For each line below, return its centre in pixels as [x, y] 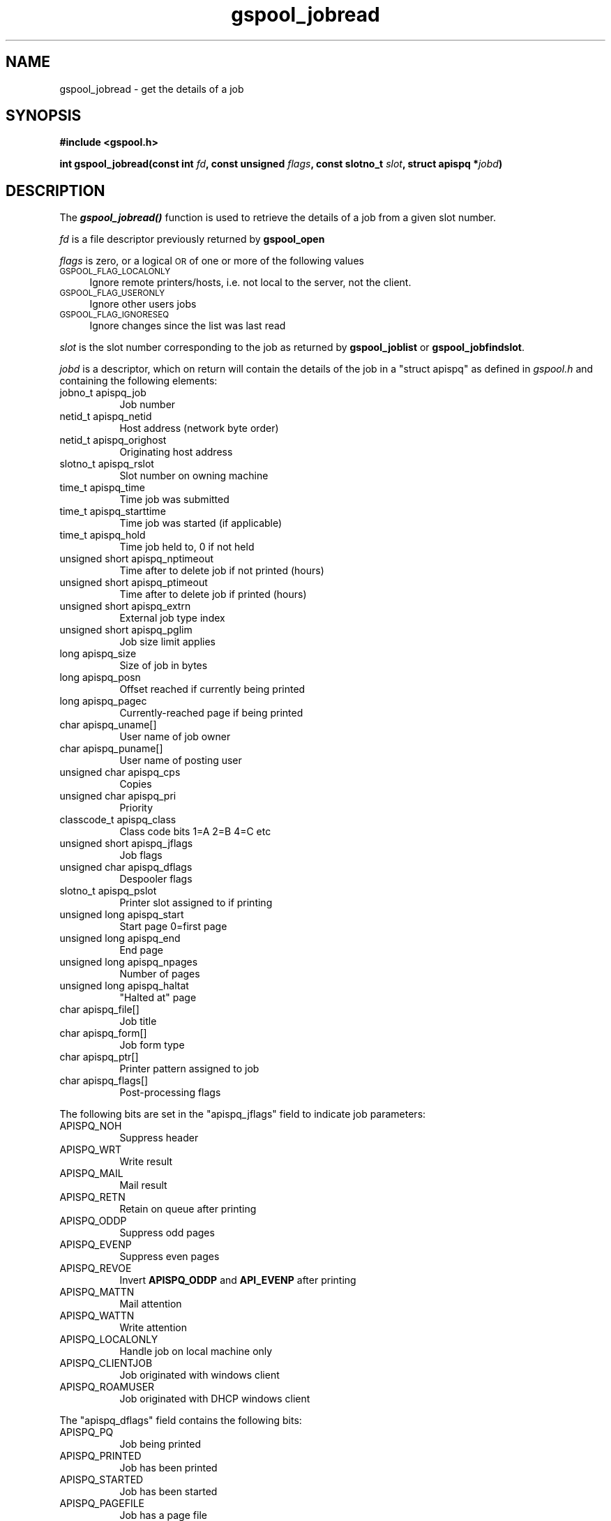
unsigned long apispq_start [122, 915]
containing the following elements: [138, 381]
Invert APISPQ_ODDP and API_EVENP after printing [238, 1280]
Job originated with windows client [199, 1375]
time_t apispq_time [102, 488]
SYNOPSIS [44, 116]
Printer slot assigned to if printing [196, 903]
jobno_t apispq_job [103, 393]
